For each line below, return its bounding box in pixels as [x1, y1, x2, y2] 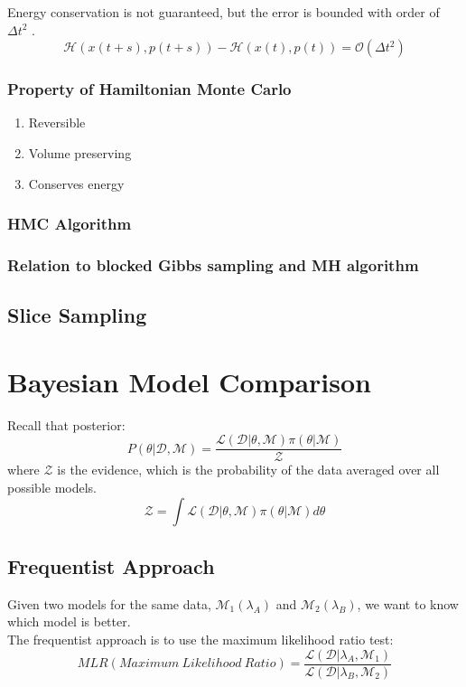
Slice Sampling [7, 301, 147, 329]
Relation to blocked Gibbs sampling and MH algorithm [7, 253, 419, 276]
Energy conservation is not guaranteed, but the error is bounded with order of [7, 3, 440, 21]
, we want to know [357, 594, 459, 613]
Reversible [28, 113, 86, 132]
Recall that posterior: [7, 415, 126, 434]
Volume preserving [28, 144, 132, 162]
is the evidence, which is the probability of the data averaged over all [57, 460, 440, 479]
